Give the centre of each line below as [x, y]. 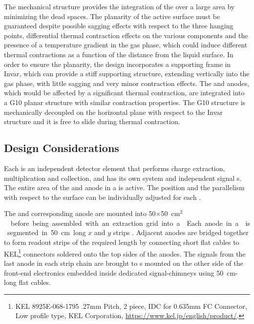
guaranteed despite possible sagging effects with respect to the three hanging [119, 26]
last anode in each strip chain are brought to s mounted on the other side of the [124, 263]
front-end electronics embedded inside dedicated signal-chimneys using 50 [114, 272]
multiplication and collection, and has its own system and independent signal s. [123, 178]
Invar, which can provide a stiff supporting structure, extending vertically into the [127, 74]
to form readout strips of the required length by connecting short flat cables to [122, 242]
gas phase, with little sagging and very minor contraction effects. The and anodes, [127, 83]
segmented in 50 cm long [46, 232]
